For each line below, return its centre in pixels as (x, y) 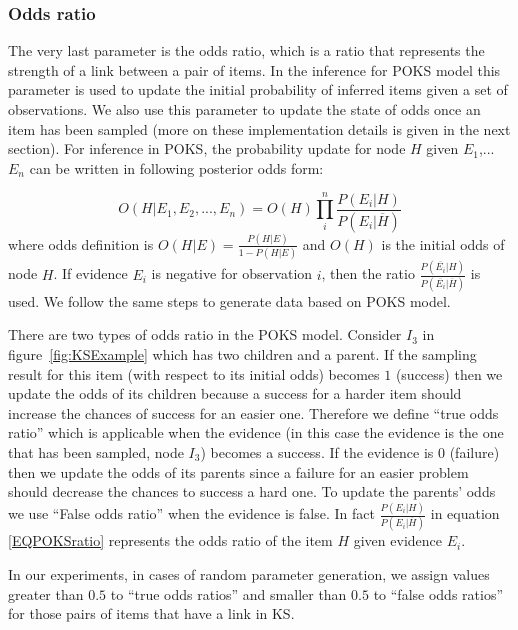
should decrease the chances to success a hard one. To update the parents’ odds (252, 491)
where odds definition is (81, 243)
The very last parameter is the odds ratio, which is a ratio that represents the (246, 50)
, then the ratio (368, 273)
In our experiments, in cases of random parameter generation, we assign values (249, 574)
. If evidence (90, 273)
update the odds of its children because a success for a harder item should (235, 393)
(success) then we (449, 373)
